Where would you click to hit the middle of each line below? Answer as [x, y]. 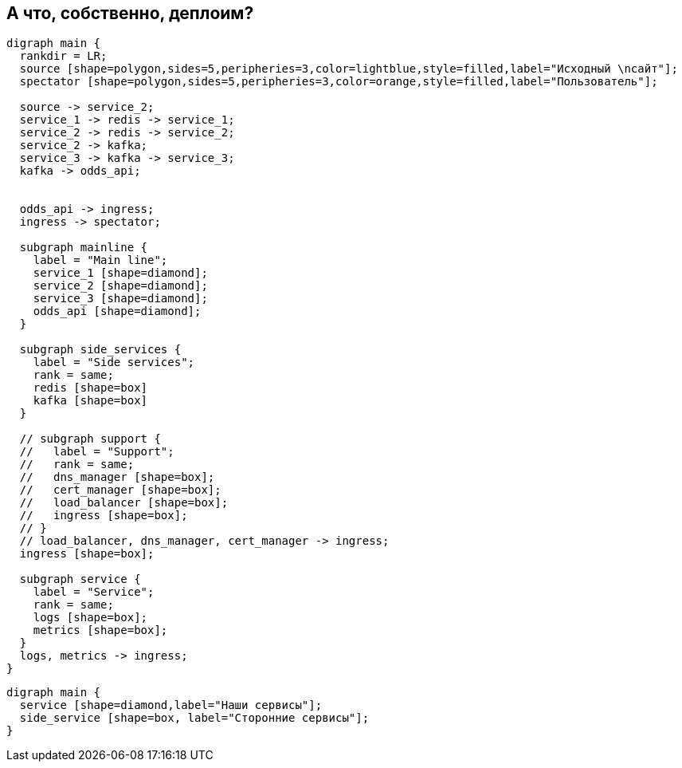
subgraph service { [80, 579]
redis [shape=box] [90, 388]
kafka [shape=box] [90, 401]
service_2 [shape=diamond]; [120, 286]
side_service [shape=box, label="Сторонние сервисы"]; [194, 718]
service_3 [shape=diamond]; [120, 299]
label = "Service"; [94, 592]
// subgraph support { [90, 439]
